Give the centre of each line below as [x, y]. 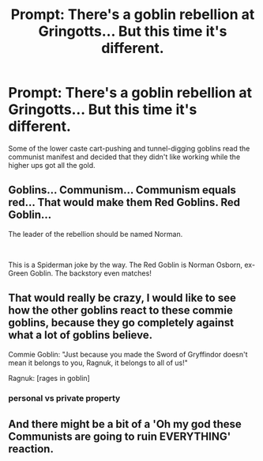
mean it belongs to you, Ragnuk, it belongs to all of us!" [98, 363]
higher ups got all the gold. [52, 165]
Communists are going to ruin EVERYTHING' [120, 436]
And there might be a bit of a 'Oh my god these [125, 424]
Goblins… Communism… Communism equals [122, 190]
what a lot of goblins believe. [80, 335]
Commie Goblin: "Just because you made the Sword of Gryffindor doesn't [128, 354]
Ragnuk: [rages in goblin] [49, 378]
